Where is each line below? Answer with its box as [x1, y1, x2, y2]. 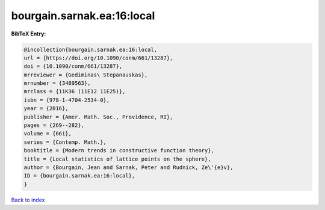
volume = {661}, [23, 130, 72, 137]
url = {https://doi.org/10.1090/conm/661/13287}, [23, 54, 173, 61]
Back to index [11, 196, 45, 203]
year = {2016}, [23, 105, 69, 112]
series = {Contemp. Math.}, [23, 138, 107, 146]
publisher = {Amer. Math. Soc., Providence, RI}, [23, 113, 173, 120]
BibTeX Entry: [11, 30, 46, 37]
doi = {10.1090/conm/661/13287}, [23, 63, 123, 70]
